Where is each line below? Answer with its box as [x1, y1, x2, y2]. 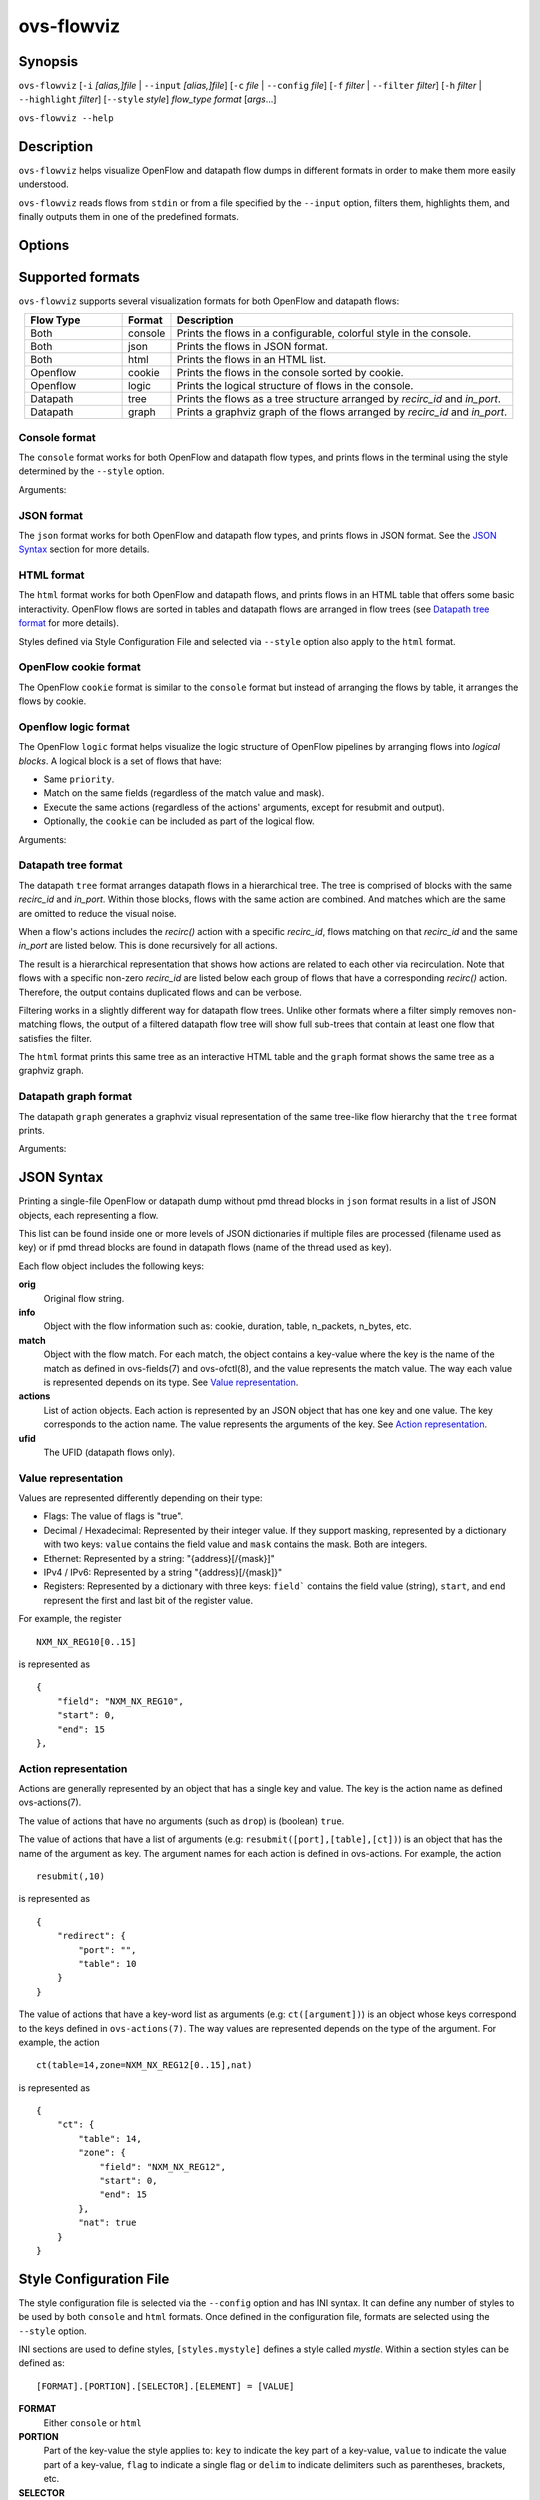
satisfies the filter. [18, 1032, 92, 1044]
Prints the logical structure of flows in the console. [176, 379, 414, 393]
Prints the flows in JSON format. [176, 340, 329, 354]
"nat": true [78, 2217, 137, 2229]
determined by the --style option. [18, 465, 165, 477]
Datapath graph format [18, 1090, 132, 1104]
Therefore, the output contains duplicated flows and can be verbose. [18, 986, 302, 998]
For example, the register [18, 1613, 122, 1625]
